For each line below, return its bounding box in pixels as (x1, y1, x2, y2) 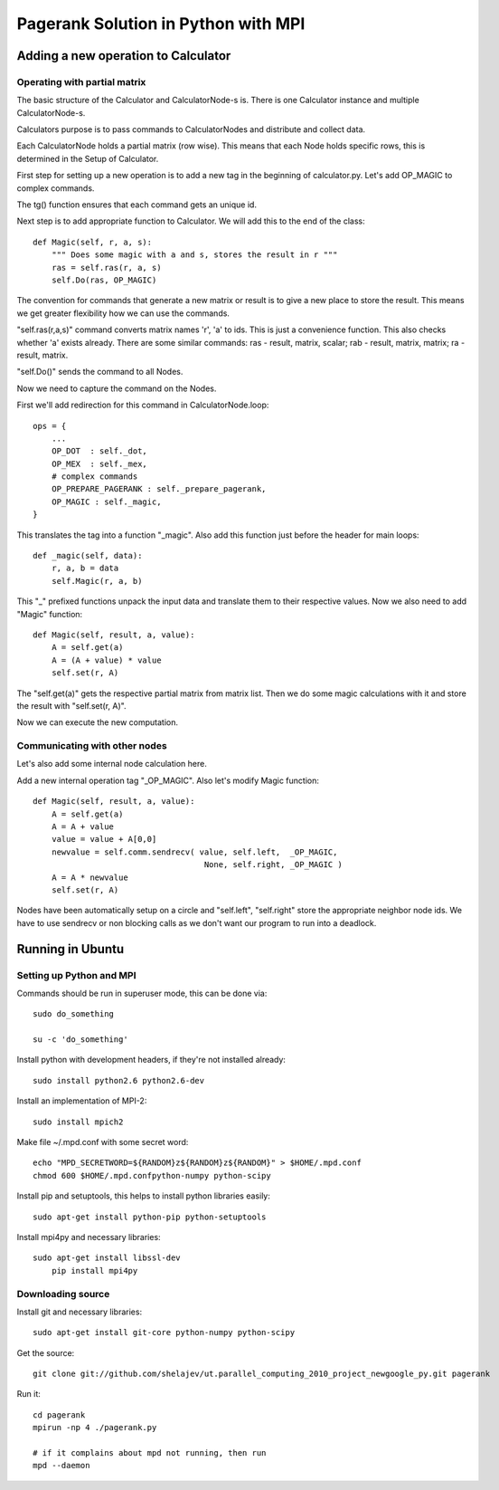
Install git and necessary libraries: (16, 1306, 143, 1317)
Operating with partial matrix (16, 75, 146, 88)
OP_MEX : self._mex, (51, 458, 148, 469)
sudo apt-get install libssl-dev (33, 1253, 181, 1263)
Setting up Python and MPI (16, 969, 137, 981)
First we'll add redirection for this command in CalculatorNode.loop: (16, 399, 269, 411)
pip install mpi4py (51, 1266, 138, 1275)
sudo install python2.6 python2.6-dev (33, 1075, 205, 1085)
